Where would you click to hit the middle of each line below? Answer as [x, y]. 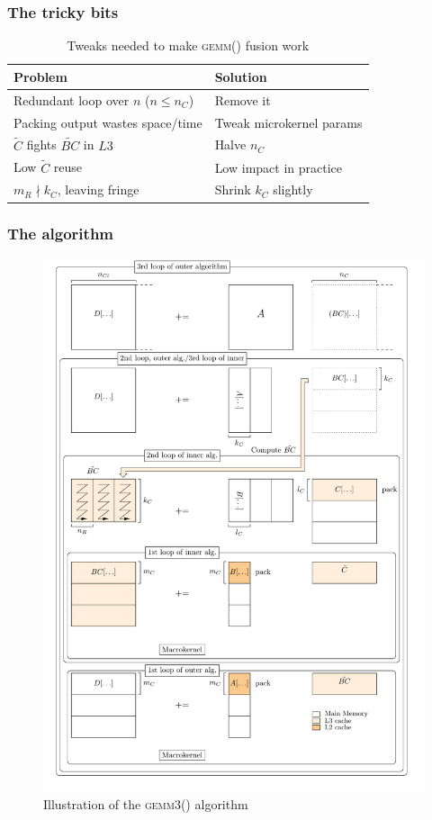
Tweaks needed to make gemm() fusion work [188, 45]
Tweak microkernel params [288, 122]
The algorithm [61, 234]
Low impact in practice [279, 167]
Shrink [233, 189]
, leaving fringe [98, 189]
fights [41, 144]
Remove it [243, 99]
